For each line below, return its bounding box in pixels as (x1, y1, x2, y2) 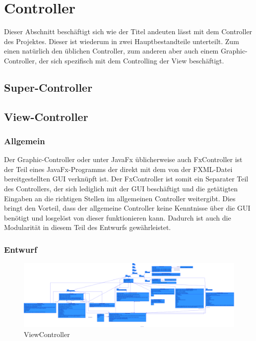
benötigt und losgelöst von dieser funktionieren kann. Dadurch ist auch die (4, 212, 231, 223)
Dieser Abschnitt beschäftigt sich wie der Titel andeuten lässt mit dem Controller (4, 26, 253, 37)
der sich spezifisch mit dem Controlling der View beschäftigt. (39, 55, 224, 65)
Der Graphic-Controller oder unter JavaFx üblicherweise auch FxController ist (4, 154, 243, 165)
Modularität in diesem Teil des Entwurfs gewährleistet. (4, 222, 171, 232)
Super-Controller (4, 79, 93, 95)
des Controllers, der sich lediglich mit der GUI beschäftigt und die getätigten (4, 183, 238, 194)
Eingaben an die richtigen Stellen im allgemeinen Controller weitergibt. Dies (4, 193, 236, 203)
